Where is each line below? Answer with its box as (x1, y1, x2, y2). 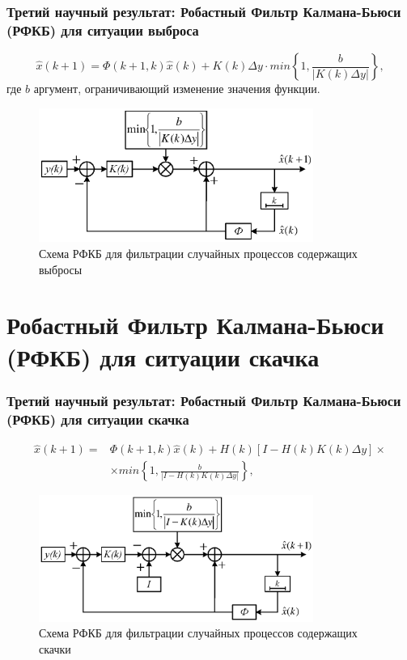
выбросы (39, 260, 83, 277)
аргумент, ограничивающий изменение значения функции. (33, 80, 320, 97)
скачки (39, 640, 71, 657)
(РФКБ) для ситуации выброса (6, 19, 199, 40)
